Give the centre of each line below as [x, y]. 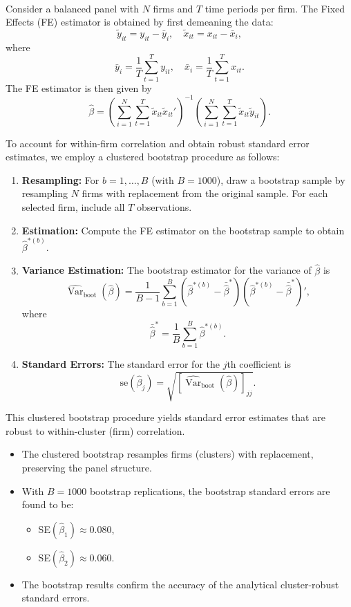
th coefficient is [259, 364]
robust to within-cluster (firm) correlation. [95, 430]
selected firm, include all [73, 206]
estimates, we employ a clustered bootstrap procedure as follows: [143, 157]
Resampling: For [60, 179]
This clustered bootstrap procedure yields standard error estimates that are [165, 417]
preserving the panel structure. [87, 468]
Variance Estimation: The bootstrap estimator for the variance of [167, 270]
